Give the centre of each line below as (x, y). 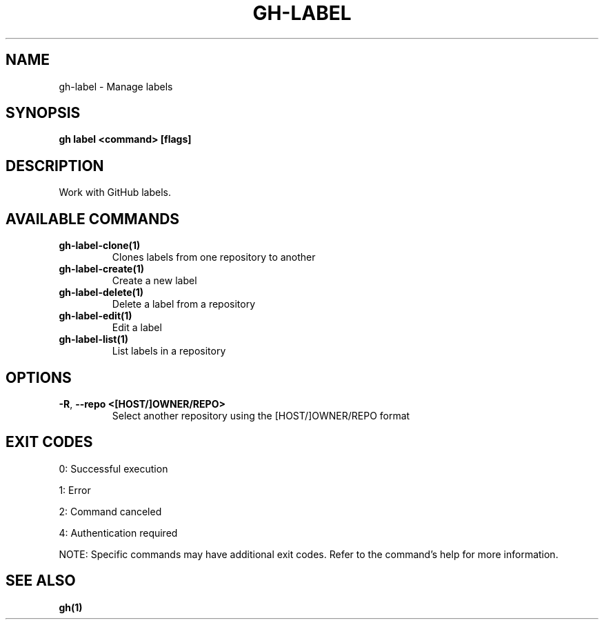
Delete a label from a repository (184, 304)
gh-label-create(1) (102, 269)
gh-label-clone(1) (100, 246)
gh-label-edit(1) (95, 316)
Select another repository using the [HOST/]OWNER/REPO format (261, 415)
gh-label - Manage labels (116, 86)
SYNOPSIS (43, 113)
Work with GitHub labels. (115, 192)
